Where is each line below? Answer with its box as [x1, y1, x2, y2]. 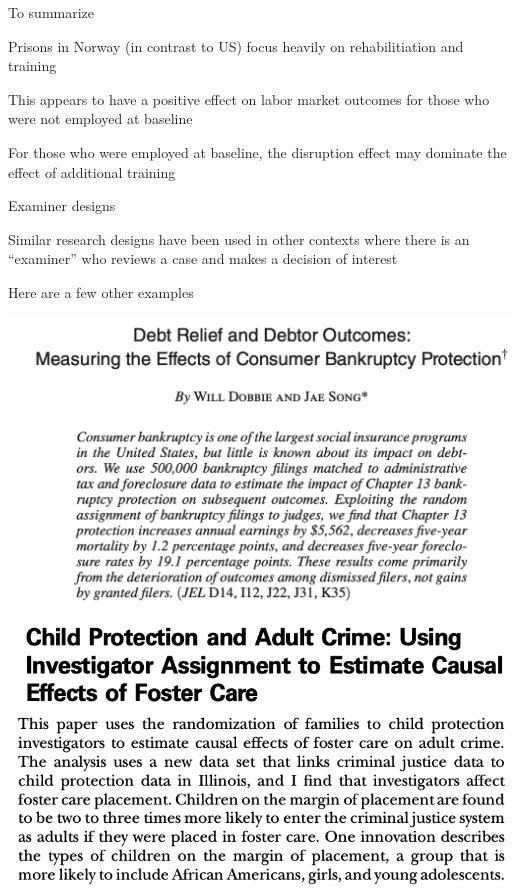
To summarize [8, 2, 95, 22]
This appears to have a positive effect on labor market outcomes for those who [8, 88, 490, 109]
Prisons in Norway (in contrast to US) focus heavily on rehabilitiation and [8, 35, 464, 56]
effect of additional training [8, 161, 176, 182]
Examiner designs [8, 195, 116, 216]
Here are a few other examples [8, 281, 194, 302]
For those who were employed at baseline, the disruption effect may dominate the [8, 141, 507, 162]
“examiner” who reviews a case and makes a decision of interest [8, 248, 398, 269]
